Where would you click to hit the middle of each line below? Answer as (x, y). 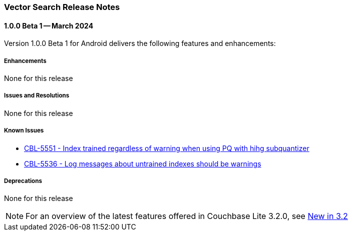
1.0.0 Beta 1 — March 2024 (49, 25)
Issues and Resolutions (37, 96)
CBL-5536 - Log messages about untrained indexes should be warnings (143, 163)
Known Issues (24, 131)
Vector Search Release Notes (62, 7)
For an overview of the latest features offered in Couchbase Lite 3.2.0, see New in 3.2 (187, 216)
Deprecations (23, 181)
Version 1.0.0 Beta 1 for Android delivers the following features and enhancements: (140, 43)
